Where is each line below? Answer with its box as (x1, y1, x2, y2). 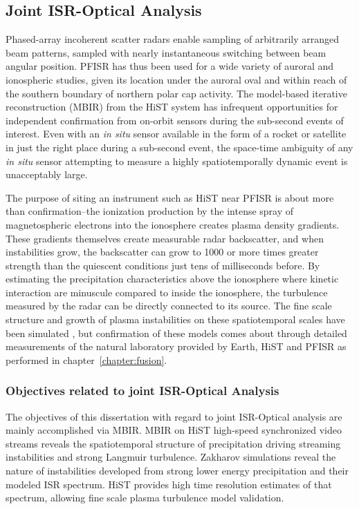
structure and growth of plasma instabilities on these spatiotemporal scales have (6, 312, 345, 327)
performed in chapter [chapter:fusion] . (6, 352, 167, 367)
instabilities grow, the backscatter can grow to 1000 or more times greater (6, 244, 319, 259)
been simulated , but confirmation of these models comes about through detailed (6, 325, 347, 340)
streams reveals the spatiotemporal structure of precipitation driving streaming (6, 436, 341, 450)
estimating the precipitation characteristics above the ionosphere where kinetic (6, 271, 339, 286)
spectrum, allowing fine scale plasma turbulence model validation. (6, 490, 284, 505)
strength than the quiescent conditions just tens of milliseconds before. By (6, 258, 320, 272)
